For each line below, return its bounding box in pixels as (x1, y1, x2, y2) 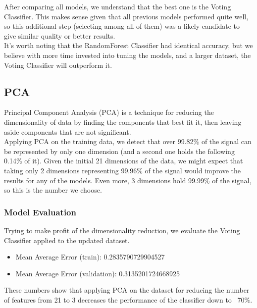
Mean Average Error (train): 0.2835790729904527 (15, 252, 165, 262)
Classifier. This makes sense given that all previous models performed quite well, (4, 11, 249, 21)
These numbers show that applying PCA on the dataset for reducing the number (4, 285, 250, 295)
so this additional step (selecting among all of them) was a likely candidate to (4, 21, 240, 31)
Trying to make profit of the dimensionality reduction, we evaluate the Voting (4, 225, 240, 235)
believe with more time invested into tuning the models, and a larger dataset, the (4, 50, 251, 60)
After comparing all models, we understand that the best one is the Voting (4, 1, 231, 11)
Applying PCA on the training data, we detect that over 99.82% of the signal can (4, 136, 252, 147)
